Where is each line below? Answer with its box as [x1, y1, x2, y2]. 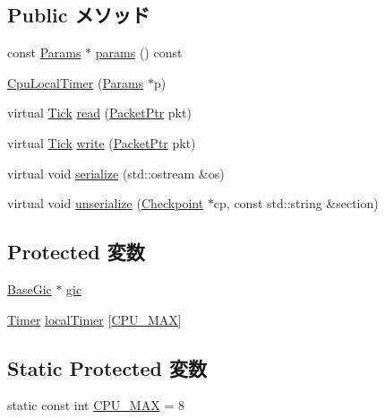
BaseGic [7, 279, 52, 298]
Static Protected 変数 [7, 354, 208, 381]
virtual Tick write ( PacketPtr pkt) [7, 133, 196, 152]
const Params [7, 43, 81, 62]
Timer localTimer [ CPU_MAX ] [7, 310, 182, 328]
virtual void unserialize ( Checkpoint [7, 194, 204, 213]
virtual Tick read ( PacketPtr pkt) [7, 103, 192, 122]
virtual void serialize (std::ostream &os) [7, 163, 225, 182]
